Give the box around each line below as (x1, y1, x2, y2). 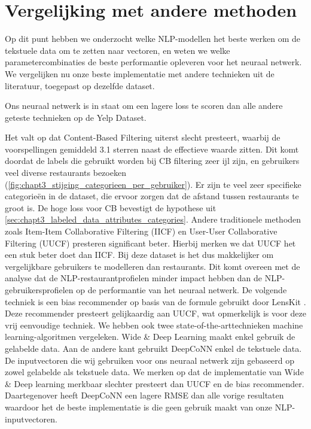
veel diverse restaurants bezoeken (5, 166, 126, 179)
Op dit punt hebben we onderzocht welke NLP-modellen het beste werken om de (5, 32, 301, 45)
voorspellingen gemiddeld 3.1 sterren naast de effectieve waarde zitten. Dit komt (5, 142, 299, 155)
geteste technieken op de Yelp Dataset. (5, 111, 147, 123)
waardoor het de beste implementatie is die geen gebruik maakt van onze (5, 400, 273, 413)
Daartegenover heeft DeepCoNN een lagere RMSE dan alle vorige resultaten (5, 389, 284, 401)
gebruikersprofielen (5, 284, 74, 296)
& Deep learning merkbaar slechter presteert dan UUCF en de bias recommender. (5, 377, 304, 390)
